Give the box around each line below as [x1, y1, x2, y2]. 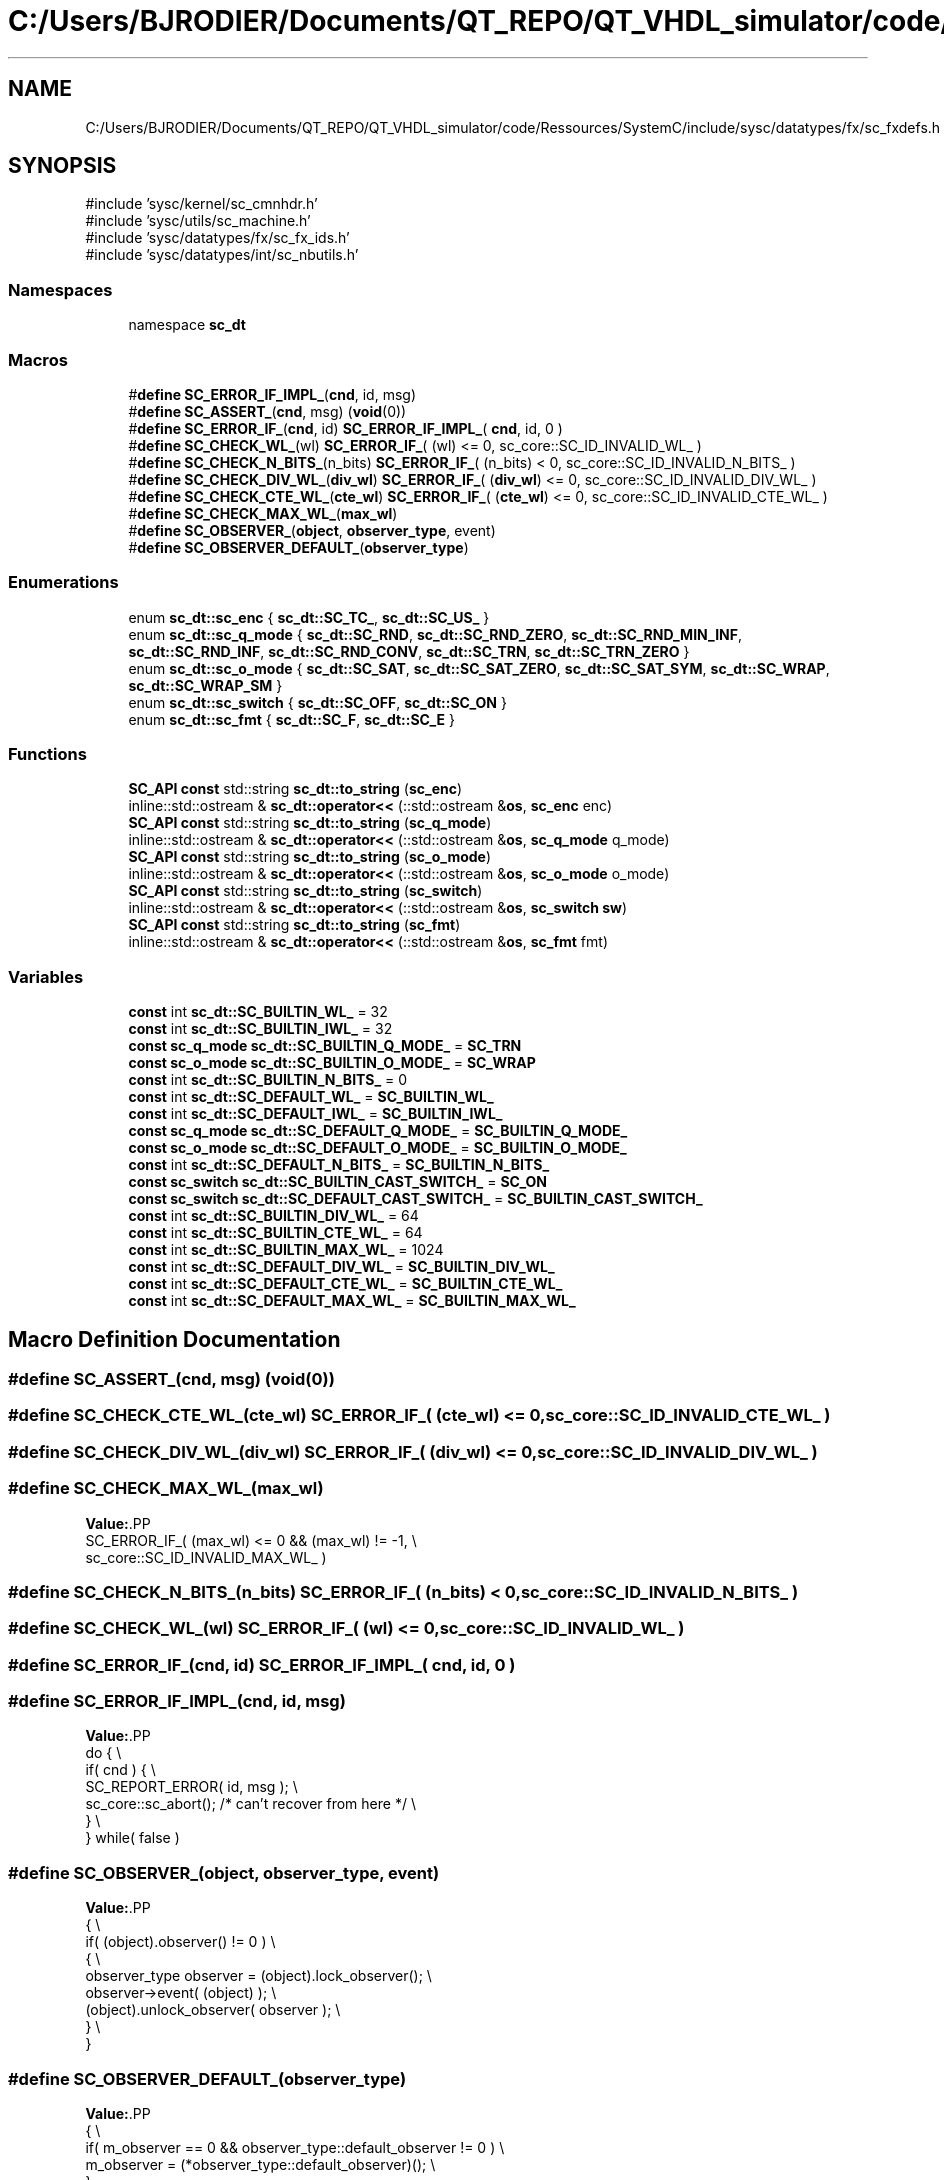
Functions [8, 744, 87, 765]
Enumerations [8, 572, 119, 593]
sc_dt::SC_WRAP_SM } [128, 676, 283, 694]
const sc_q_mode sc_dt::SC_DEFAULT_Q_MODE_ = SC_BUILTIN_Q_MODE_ [128, 1122, 628, 1140]
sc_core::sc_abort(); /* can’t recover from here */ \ [85, 1795, 416, 1813]
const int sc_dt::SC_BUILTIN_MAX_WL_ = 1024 [128, 1241, 444, 1259]
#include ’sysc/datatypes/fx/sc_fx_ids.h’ [85, 229, 350, 247]
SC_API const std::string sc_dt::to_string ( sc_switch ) [128, 882, 483, 900]
